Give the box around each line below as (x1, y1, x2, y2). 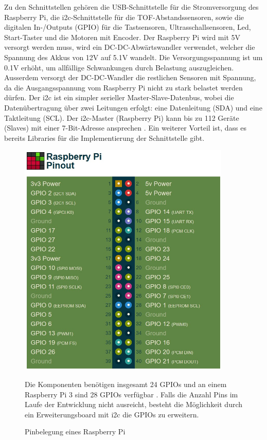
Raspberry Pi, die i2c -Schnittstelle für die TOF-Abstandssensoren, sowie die (4, 11, 244, 22)
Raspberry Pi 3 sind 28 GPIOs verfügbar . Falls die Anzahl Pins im (25, 389, 238, 399)
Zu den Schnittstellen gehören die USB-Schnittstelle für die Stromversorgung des (4, 2, 259, 12)
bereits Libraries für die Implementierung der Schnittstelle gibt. (4, 132, 205, 143)
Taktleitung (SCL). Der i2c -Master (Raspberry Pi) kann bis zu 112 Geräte (4, 112, 239, 123)
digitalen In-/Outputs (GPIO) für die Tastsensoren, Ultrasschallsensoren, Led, (4, 22, 251, 32)
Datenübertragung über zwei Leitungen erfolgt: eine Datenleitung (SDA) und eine (4, 102, 262, 113)
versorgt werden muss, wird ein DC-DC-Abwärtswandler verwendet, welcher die (4, 42, 255, 52)
